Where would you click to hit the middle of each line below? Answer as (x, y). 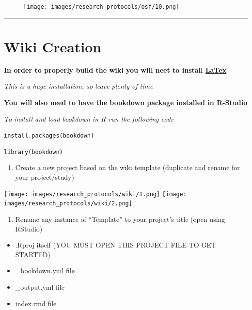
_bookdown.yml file (45, 271)
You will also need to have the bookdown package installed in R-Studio (126, 102)
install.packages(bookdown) (49, 136)
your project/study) (45, 177)
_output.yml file (40, 287)
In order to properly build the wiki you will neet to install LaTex (115, 70)
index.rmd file (36, 303)
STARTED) (33, 254)
